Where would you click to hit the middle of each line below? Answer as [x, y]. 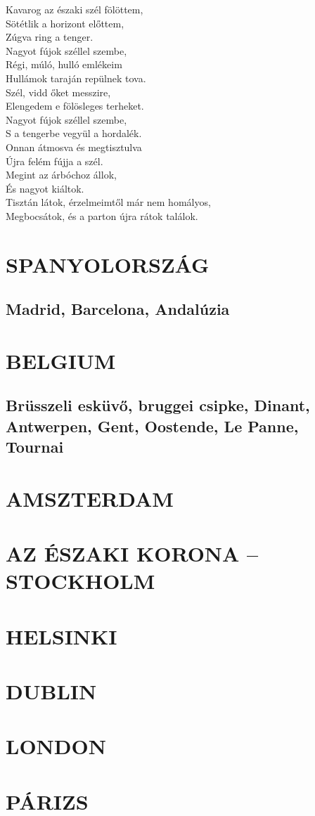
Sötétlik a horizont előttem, [65, 23]
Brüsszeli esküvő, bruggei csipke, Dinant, [158, 405]
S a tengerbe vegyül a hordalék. [74, 133]
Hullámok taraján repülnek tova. [76, 78]
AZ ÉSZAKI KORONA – [132, 553]
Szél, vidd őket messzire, [58, 92]
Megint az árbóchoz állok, [61, 175]
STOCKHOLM [81, 581]
